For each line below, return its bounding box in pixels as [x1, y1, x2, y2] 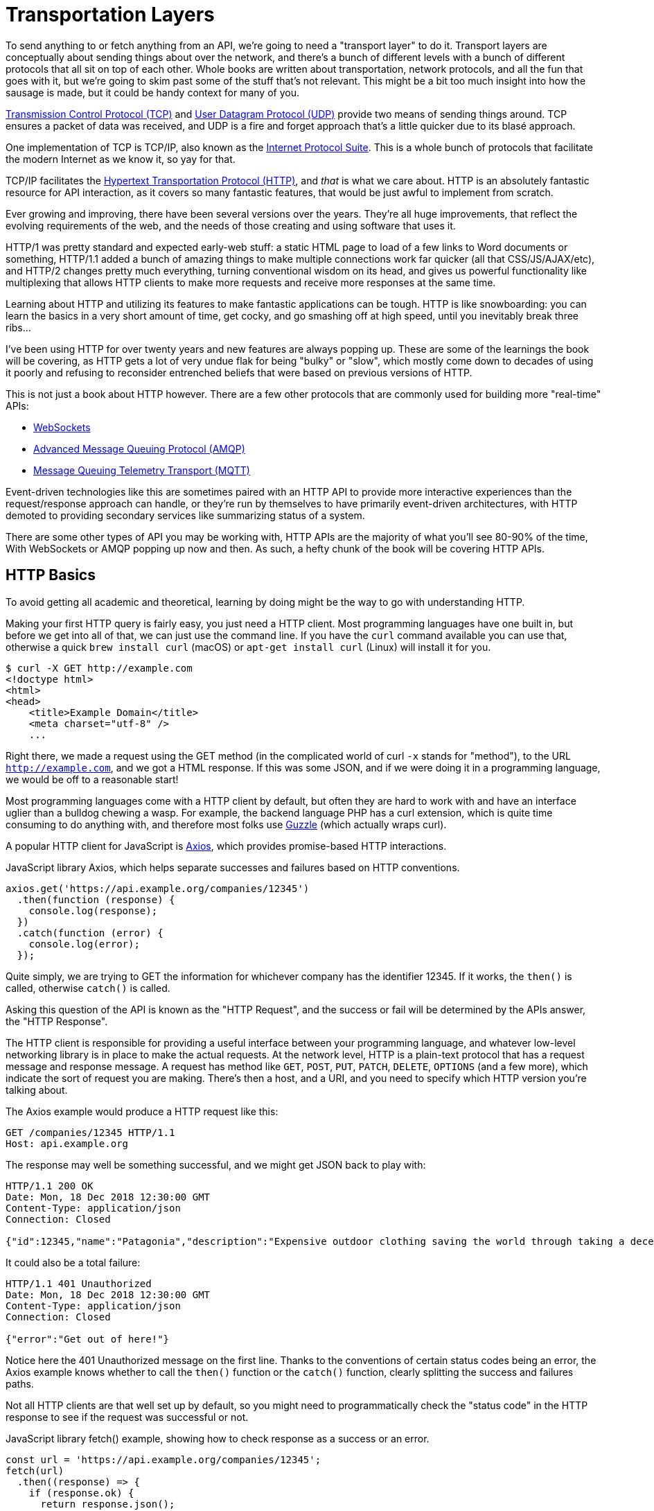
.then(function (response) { [17, 893, 175, 905]
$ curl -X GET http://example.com [6, 662, 193, 674]
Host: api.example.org [6, 1137, 129, 1149]
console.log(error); [28, 938, 140, 950]
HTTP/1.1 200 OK [6, 1180, 94, 1191]
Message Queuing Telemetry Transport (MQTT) [33, 464, 250, 476]
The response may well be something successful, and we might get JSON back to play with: [6, 1158, 426, 1171]
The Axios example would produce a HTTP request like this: [6, 1105, 279, 1117]
